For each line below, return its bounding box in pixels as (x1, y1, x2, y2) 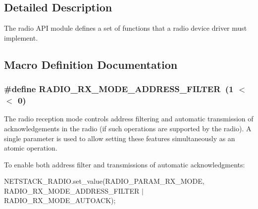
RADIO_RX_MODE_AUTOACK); (4, 195, 116, 206)
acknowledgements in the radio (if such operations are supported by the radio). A (4, 123, 252, 133)
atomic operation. (4, 143, 57, 153)
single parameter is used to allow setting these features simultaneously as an (4, 133, 235, 143)
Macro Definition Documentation (4, 56, 178, 72)
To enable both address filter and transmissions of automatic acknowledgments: (4, 159, 245, 169)
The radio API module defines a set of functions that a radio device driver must (4, 23, 247, 33)
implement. (4, 32, 38, 43)
